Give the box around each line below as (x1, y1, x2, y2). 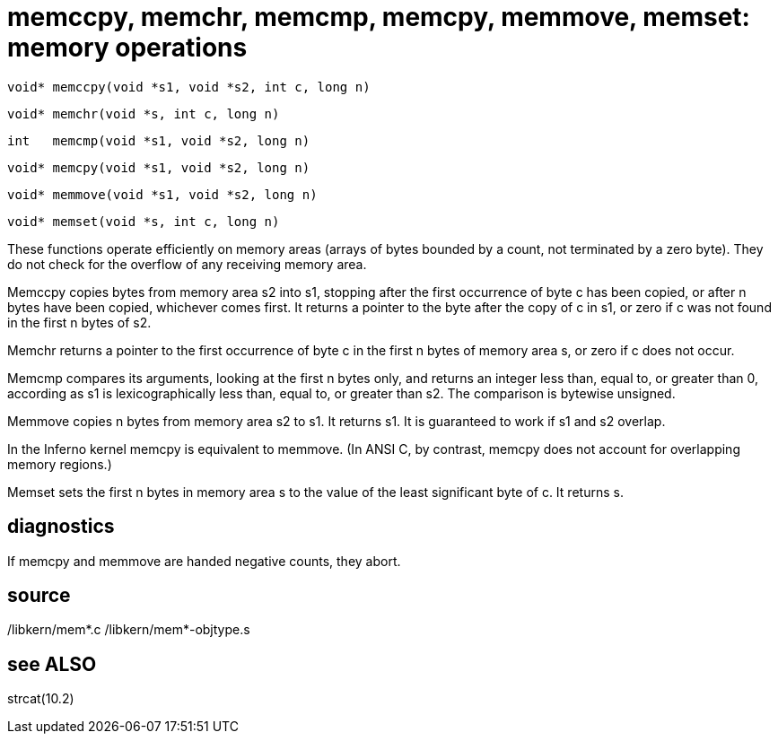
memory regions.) (7, 456, 112, 472)
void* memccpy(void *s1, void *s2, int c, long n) (7, 79, 371, 94)
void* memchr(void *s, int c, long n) (7, 106, 280, 121)
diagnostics (7, 515, 115, 538)
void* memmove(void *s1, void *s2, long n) (7, 187, 318, 202)
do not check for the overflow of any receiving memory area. (7, 256, 367, 272)
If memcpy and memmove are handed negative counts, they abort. (7, 553, 401, 569)
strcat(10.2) (7, 691, 74, 707)
